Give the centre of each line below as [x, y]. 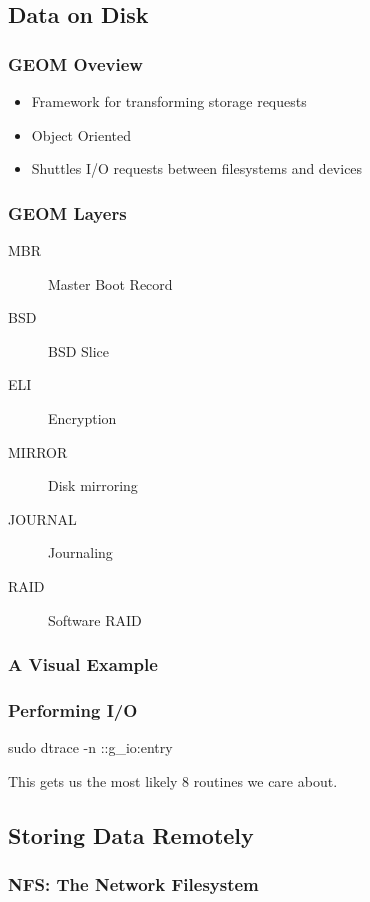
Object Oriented [81, 134]
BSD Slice [79, 350]
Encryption [82, 417]
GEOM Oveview [75, 63]
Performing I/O [73, 709]
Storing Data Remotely [131, 834]
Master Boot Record [110, 283]
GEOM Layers [67, 212]
